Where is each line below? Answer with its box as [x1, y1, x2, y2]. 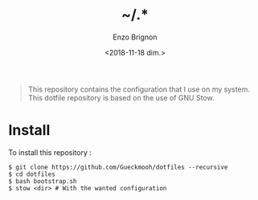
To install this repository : [8, 147, 92, 157]
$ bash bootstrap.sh [8, 177, 78, 186]
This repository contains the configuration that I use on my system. [27, 84, 251, 94]
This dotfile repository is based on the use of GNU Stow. [27, 92, 215, 102]
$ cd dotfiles [8, 170, 56, 178]
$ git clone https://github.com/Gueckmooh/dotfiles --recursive [8, 163, 228, 171]
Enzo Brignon [112, 32, 158, 42]
